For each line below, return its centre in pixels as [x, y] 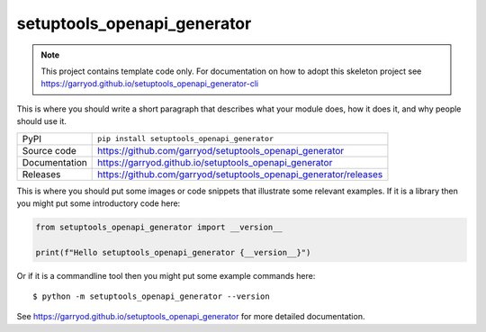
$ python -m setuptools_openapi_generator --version [151, 296]
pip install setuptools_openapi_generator [186, 139]
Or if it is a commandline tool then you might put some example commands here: [166, 275]
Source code [49, 150]
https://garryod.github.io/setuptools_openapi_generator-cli [150, 84]
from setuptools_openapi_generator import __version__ [159, 227]
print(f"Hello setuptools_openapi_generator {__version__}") [173, 252]
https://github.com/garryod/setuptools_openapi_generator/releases [240, 174]
